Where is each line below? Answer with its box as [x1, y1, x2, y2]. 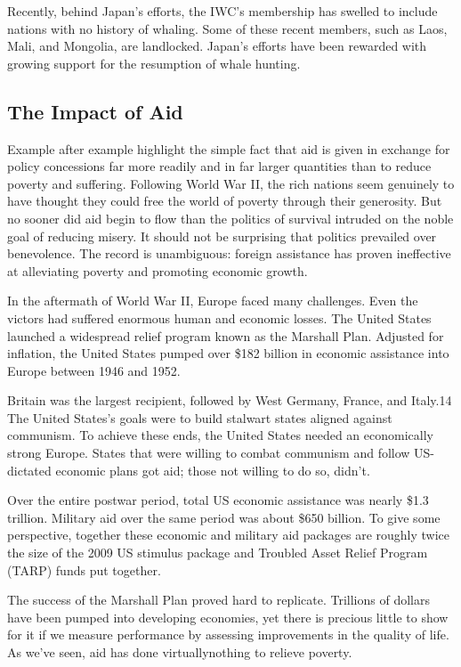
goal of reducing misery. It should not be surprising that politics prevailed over [7, 226, 437, 245]
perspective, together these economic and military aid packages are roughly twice [7, 525, 449, 544]
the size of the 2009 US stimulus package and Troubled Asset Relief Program [7, 543, 428, 562]
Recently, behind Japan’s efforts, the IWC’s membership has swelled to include [7, 2, 438, 20]
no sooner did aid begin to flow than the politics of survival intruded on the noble [7, 208, 454, 227]
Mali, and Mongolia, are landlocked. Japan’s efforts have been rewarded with [7, 37, 427, 55]
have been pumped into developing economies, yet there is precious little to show [7, 607, 449, 626]
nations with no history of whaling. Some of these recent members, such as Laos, [7, 19, 448, 37]
